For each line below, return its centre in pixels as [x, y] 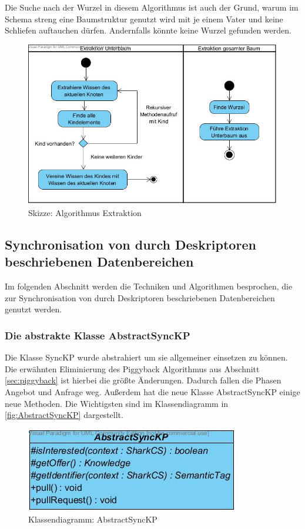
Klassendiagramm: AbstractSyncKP [93, 519]
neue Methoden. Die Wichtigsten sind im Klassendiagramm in [117, 403]
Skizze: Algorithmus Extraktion [85, 212]
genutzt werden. [33, 309]
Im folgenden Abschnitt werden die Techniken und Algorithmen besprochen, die [149, 286]
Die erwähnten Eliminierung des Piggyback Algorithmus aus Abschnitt [132, 368]
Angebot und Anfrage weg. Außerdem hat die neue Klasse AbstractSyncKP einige [152, 391]
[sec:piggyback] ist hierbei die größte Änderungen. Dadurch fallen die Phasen [143, 380]
